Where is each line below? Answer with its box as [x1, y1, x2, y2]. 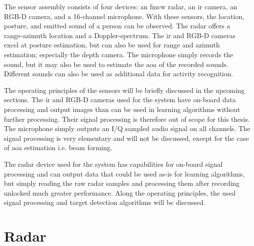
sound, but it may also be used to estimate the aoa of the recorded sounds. [4, 59, 229, 69]
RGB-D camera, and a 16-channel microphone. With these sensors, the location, [4, 11, 245, 21]
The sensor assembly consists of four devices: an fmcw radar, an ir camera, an [4, 1, 237, 11]
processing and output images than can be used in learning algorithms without [4, 104, 240, 114]
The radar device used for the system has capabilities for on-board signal [4, 158, 223, 169]
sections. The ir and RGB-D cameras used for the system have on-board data [4, 94, 236, 105]
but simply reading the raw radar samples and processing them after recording [4, 178, 240, 188]
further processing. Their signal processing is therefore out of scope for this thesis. [4, 113, 250, 124]
